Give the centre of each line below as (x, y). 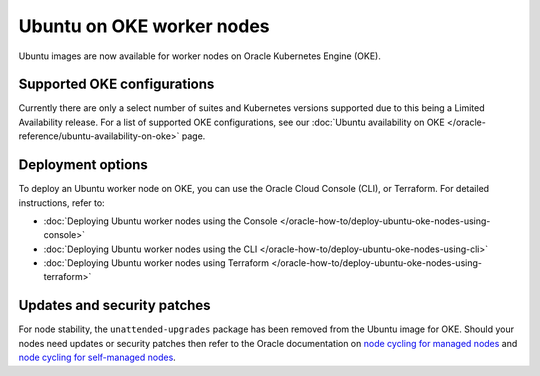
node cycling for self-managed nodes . (97, 357)
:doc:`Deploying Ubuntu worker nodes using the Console (160, 221)
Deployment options (83, 165)
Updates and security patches (114, 305)
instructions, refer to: (61, 202)
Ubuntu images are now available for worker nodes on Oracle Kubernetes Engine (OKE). (200, 56)
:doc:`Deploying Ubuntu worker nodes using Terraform (156, 263)
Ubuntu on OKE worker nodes (144, 26)
